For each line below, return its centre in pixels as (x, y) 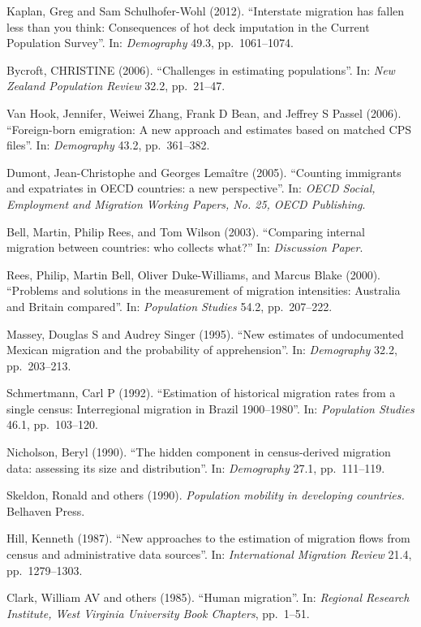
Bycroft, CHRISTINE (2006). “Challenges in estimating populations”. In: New (201, 69)
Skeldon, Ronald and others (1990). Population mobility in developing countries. (206, 495)
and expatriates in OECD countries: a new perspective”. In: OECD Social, (191, 188)
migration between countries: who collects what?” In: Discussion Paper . (185, 247)
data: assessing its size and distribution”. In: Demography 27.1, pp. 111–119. (196, 467)
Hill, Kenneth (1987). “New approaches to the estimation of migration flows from (208, 538)
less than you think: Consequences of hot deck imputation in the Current (188, 26)
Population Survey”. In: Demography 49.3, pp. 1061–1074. (150, 43)
